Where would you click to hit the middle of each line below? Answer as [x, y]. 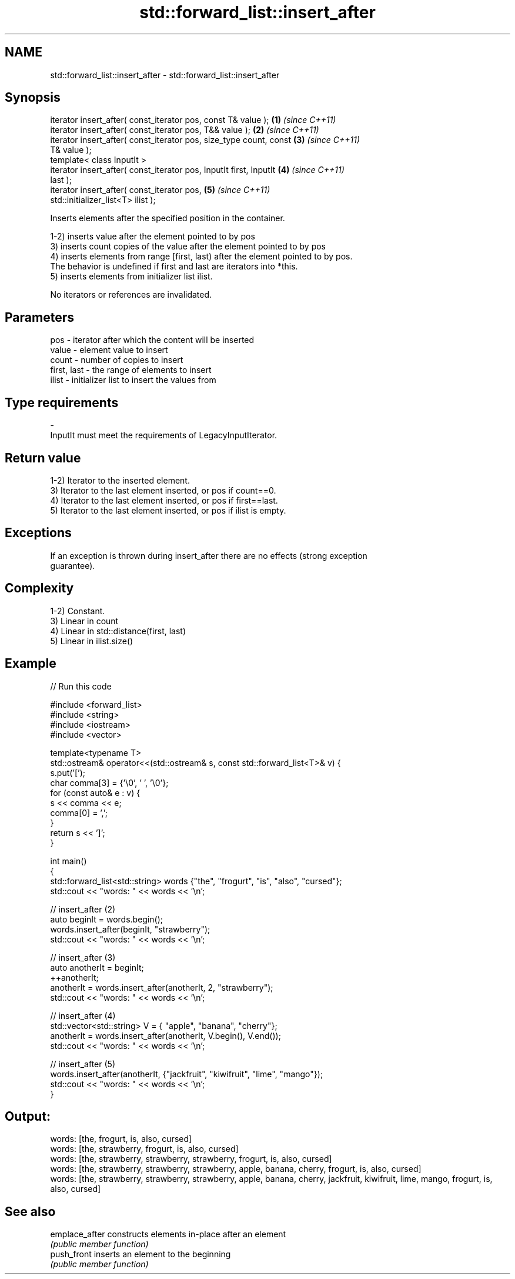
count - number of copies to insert [117, 360]
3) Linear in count [84, 621]
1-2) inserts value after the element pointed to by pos [153, 237]
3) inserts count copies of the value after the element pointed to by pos [188, 247]
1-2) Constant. [78, 611]
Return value [43, 458]
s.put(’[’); [68, 772]
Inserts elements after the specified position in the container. [168, 218]
